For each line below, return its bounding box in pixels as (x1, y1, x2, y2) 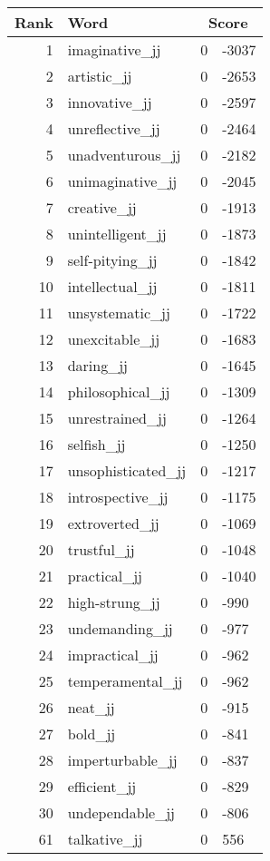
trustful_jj (67, 539, 135, 560)
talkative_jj (67, 828, 143, 849)
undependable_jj (67, 802, 175, 823)
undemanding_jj (67, 618, 173, 639)
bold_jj (67, 723, 116, 744)
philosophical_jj (67, 381, 170, 402)
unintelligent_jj (67, 223, 167, 244)
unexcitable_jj (67, 328, 160, 349)
